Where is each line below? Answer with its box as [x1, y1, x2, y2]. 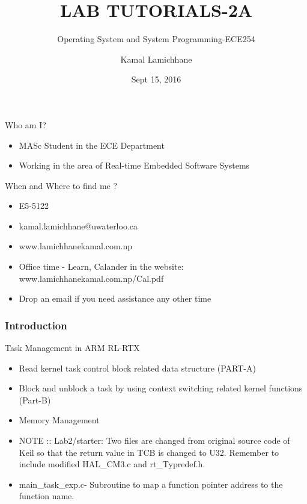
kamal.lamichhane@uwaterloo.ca [19, 219, 138, 232]
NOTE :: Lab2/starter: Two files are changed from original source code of [19, 434, 290, 447]
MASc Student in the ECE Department [19, 138, 165, 151]
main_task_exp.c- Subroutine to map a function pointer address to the [19, 478, 283, 490]
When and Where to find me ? [5, 179, 118, 191]
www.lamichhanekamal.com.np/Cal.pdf [19, 272, 164, 284]
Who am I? [5, 118, 46, 131]
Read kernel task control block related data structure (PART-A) [19, 361, 256, 374]
